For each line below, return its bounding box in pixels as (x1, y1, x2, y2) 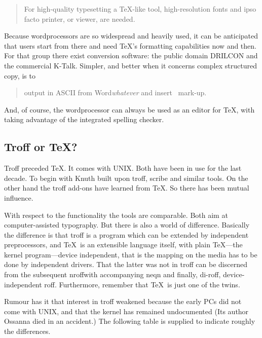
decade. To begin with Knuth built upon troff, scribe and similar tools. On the (4, 172, 248, 183)
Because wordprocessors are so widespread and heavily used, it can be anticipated (4, 30, 258, 41)
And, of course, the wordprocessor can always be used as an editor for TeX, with (4, 104, 255, 115)
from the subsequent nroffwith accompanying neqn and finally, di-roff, (4, 269, 221, 280)
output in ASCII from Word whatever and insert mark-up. (24, 87, 207, 98)
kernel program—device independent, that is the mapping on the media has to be (4, 249, 257, 259)
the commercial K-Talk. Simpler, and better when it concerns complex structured (4, 60, 257, 70)
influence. (4, 192, 33, 203)
